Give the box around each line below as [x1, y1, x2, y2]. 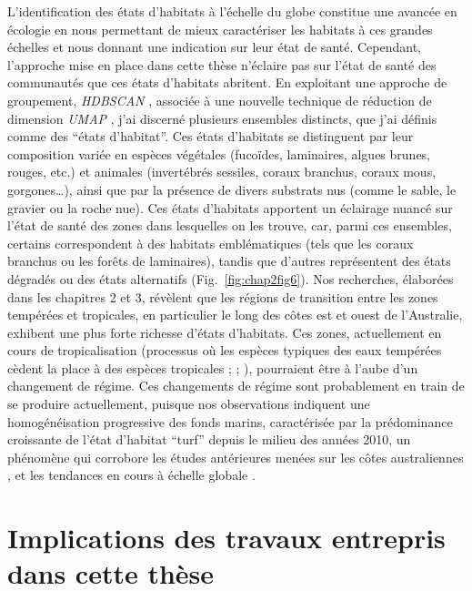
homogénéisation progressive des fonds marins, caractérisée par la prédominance [7, 412, 453, 431]
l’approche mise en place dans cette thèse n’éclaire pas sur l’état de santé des [7, 55, 437, 74]
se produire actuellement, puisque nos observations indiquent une [7, 394, 370, 413]
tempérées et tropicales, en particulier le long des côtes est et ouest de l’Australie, [7, 305, 463, 324]
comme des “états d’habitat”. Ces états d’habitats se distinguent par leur [7, 127, 414, 146]
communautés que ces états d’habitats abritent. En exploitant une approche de [7, 73, 447, 92]
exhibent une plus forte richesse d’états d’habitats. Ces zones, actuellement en [7, 322, 442, 341]
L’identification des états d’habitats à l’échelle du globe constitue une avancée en [7, 2, 457, 20]
